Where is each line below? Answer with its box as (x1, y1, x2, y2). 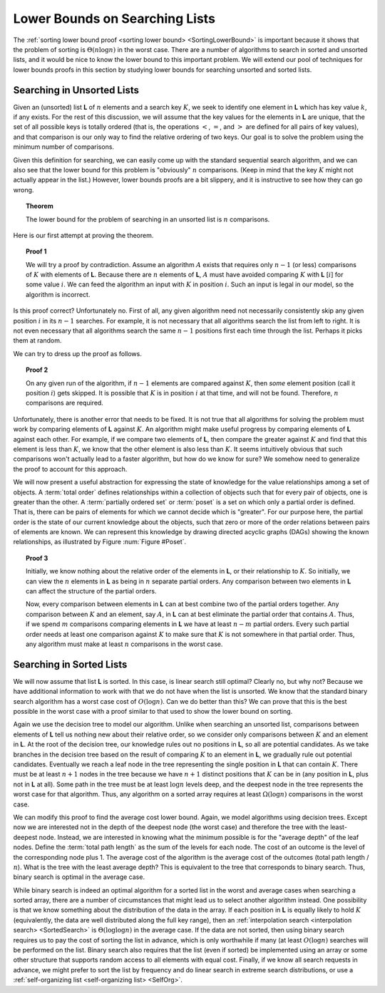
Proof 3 (26, 553, 48, 562)
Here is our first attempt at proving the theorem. (13, 231, 154, 239)
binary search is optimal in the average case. (13, 873, 145, 881)
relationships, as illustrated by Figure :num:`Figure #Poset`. (13, 538, 187, 546)
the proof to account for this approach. (13, 464, 128, 473)
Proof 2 (26, 365, 48, 374)
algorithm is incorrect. (26, 290, 91, 298)
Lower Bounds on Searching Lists (13, 11, 215, 26)
